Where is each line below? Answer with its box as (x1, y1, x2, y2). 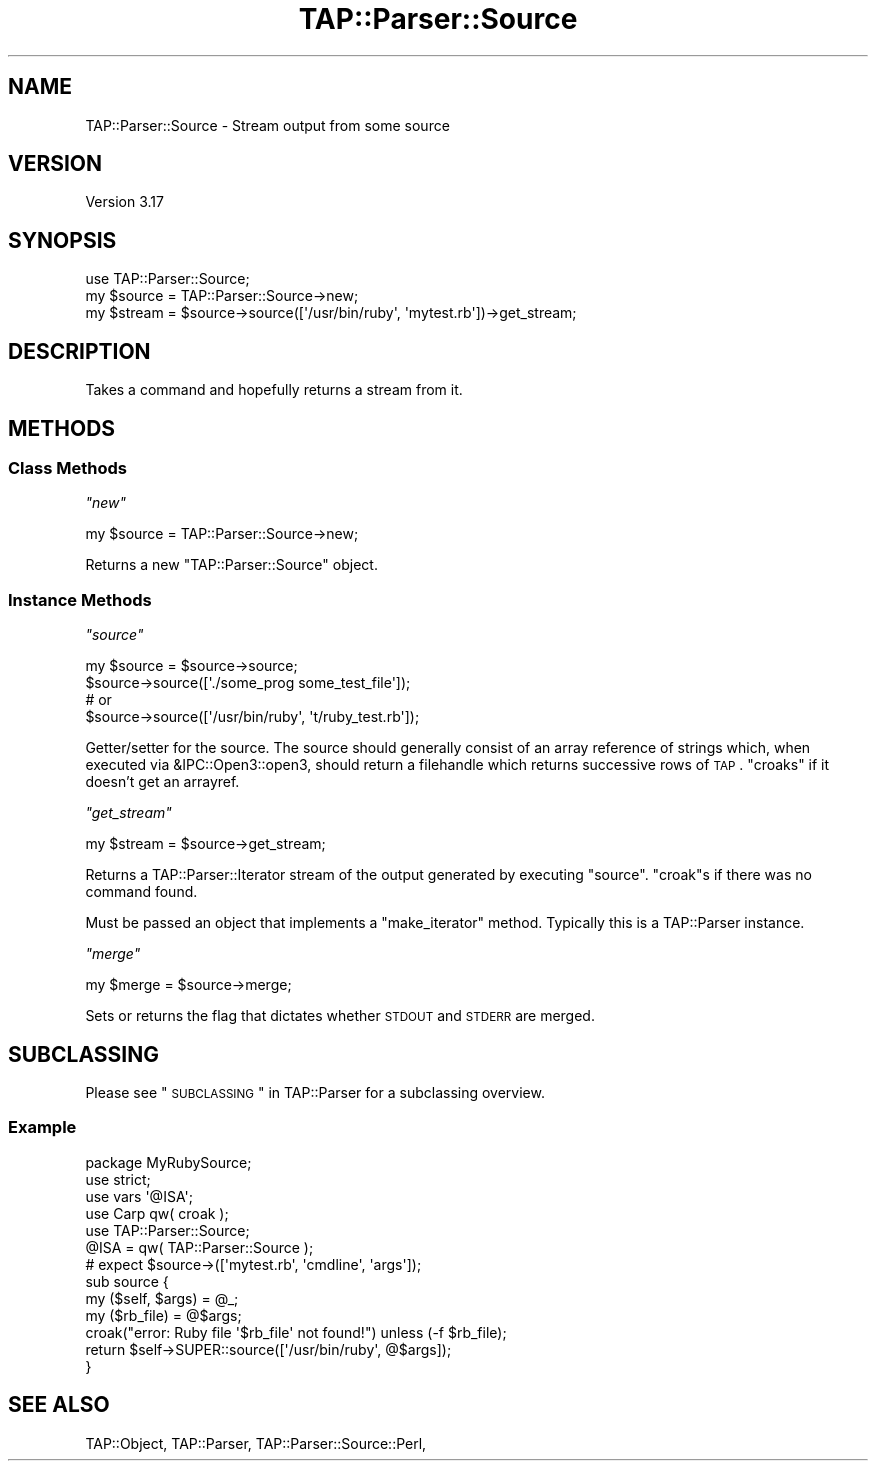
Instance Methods (8, 589, 152, 610)
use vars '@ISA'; (85, 1187, 193, 1205)
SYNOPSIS (8, 227, 117, 253)
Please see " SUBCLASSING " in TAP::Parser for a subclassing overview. (85, 1083, 545, 1101)
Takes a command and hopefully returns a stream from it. (85, 381, 463, 399)
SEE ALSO (8, 1392, 110, 1418)
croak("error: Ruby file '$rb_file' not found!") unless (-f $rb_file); (85, 1323, 507, 1341)
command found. (85, 883, 198, 901)
